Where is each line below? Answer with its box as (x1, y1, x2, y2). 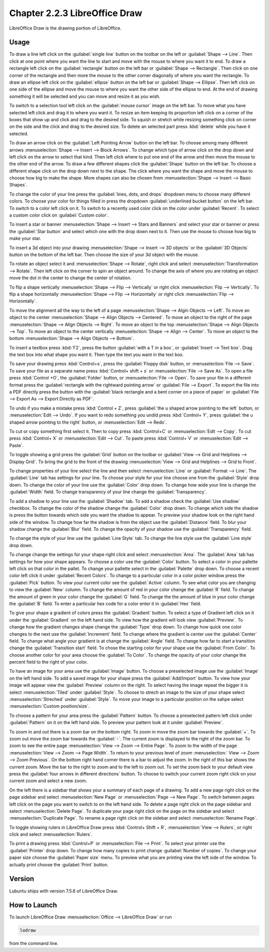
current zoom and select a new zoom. (9, 778, 87, 784)
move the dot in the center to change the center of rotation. (9, 275, 132, 281)
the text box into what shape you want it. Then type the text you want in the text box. (9, 351, 184, 358)
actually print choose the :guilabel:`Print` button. (9, 861, 108, 867)
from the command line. (9, 940, 58, 946)
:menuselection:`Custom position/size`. (9, 703, 90, 709)
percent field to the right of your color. (9, 659, 88, 665)
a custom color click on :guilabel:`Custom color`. (9, 212, 109, 218)
